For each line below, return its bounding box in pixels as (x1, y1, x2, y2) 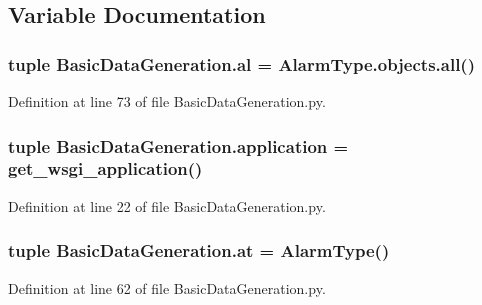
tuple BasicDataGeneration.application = (8, 133, 349, 158)
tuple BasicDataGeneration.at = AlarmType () (8, 238, 390, 263)
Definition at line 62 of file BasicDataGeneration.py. (8, 277, 326, 298)
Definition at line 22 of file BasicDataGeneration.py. (8, 195, 326, 216)
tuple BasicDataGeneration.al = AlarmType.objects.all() (8, 51, 475, 76)
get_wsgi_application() (8, 156, 203, 181)
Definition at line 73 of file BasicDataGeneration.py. (8, 91, 326, 111)
